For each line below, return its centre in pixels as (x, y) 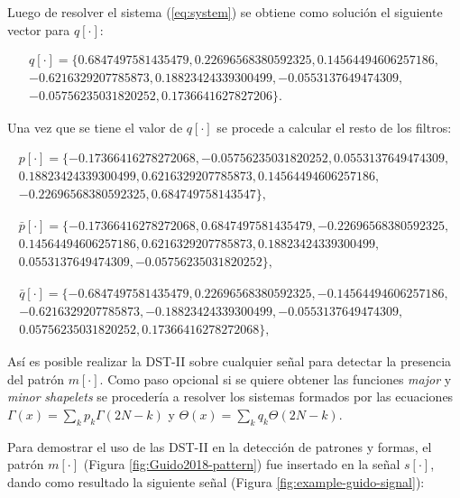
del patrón (36, 378)
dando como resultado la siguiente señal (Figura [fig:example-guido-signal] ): (216, 481)
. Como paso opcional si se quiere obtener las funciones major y (276, 378)
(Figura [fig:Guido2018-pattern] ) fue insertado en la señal (242, 464)
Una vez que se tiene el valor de (95, 128)
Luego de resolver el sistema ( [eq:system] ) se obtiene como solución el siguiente (225, 12)
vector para (39, 29)
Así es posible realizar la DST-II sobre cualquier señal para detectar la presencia (230, 361)
